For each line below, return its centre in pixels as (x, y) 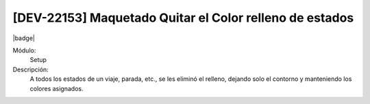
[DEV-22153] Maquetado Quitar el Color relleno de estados (183, 18)
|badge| (24, 38)
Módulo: (24, 50)
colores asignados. (57, 88)
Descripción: (31, 69)
